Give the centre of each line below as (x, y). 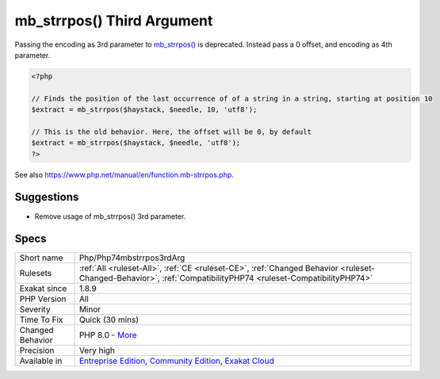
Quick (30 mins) (109, 320)
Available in (41, 361)
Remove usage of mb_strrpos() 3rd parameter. (110, 216)
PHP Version (43, 299)
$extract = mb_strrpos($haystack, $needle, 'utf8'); (136, 143)
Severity (35, 309)
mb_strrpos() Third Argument (114, 21)
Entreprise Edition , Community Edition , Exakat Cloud (176, 361)
